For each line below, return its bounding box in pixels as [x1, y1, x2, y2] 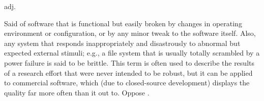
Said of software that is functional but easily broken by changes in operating [4, 18, 242, 28]
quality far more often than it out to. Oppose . [4, 87, 150, 97]
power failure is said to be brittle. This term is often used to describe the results [4, 57, 254, 68]
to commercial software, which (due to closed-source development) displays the [4, 77, 250, 88]
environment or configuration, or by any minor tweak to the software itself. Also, [4, 28, 256, 38]
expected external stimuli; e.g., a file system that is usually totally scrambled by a [4, 47, 260, 58]
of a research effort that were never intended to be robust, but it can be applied [4, 67, 253, 78]
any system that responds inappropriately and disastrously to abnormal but [4, 37, 241, 48]
